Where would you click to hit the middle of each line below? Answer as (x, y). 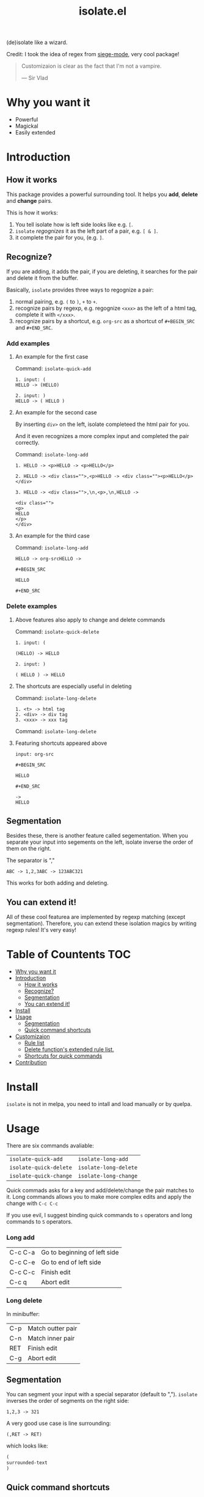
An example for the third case (53, 536)
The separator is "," (31, 860)
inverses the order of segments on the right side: (68, 1401)
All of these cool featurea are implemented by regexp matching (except (96, 917)
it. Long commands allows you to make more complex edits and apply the (99, 1196)
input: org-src (35, 754)
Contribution (31, 1063)
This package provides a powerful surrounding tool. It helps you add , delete (102, 194)
